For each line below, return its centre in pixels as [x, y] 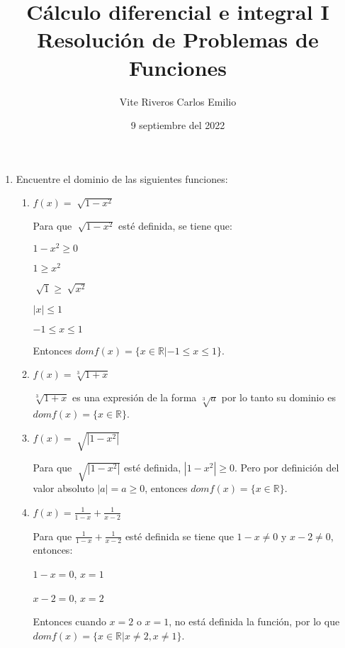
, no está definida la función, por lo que [254, 621]
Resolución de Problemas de [178, 39]
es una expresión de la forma [135, 397]
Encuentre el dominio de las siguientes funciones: [122, 178]
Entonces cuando [69, 621]
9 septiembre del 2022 [178, 125]
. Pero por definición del [287, 468]
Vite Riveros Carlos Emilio [178, 101]
